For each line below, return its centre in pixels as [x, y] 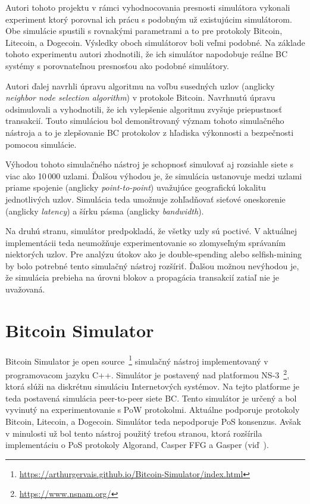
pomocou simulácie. [41, 144]
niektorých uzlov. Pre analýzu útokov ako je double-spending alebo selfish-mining [154, 254]
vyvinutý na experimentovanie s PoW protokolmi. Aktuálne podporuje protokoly [153, 410]
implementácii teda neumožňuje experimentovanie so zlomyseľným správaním [145, 242]
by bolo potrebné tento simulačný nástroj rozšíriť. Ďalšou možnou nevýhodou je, [152, 265]
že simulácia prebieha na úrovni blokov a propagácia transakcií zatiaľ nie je [142, 277]
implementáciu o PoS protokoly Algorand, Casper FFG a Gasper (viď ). [137, 445]
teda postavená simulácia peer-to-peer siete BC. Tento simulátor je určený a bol [151, 398]
